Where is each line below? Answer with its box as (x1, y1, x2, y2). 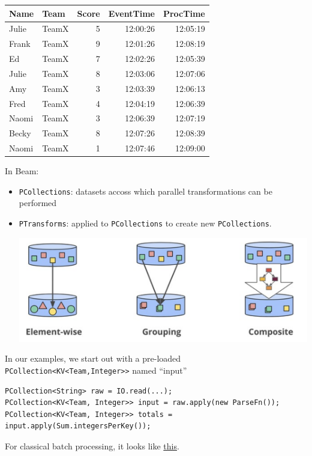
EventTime (108, 7, 155, 19)
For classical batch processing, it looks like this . (5, 439, 179, 452)
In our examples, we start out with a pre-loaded (5, 352, 181, 365)
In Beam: (5, 165, 39, 177)
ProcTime (163, 7, 205, 19)
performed (19, 196, 57, 209)
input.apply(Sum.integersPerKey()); (5, 422, 151, 431)
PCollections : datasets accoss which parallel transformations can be (19, 184, 272, 197)
